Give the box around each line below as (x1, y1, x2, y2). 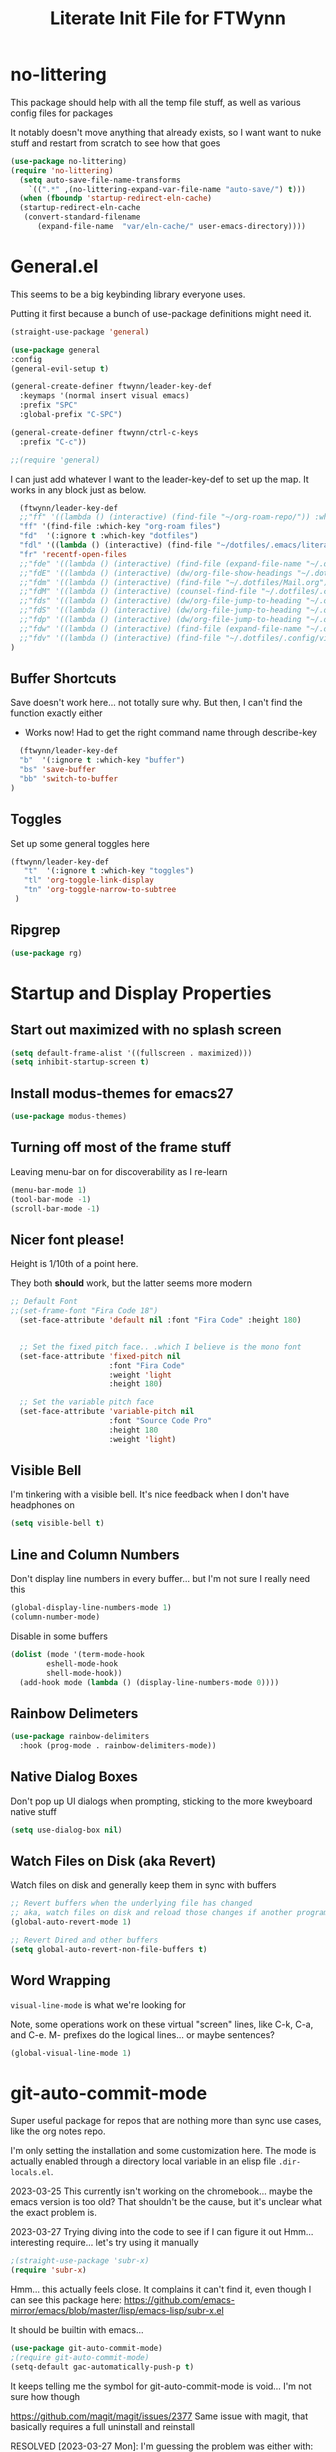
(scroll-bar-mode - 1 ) (10, 1203, 101, 1214)
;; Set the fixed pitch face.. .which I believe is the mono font (19, 1342, 302, 1352)
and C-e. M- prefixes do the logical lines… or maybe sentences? (10, 2028, 275, 2041)
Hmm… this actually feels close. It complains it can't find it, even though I (10, 2283, 312, 2296)
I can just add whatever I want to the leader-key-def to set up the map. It (10, 473, 309, 485)
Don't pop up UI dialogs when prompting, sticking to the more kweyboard (10, 1795, 313, 1807)
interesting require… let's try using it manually (10, 2237, 199, 2249)
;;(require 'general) (10, 455, 101, 465)
